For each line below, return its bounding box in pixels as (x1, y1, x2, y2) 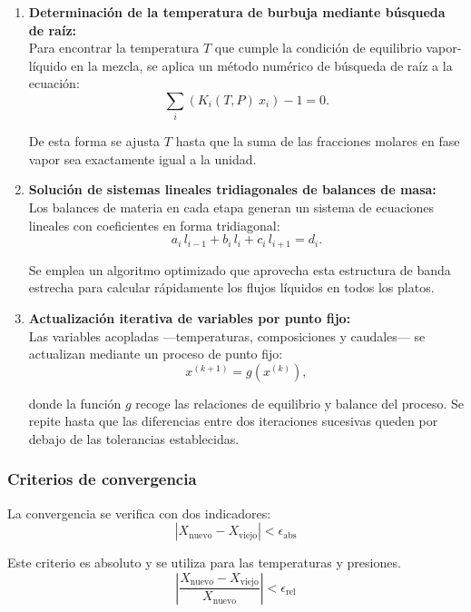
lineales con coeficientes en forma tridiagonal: (28, 215, 280, 234)
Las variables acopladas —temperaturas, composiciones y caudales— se (28, 326, 426, 345)
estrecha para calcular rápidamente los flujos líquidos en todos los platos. (28, 278, 435, 297)
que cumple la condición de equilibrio (214, 38, 422, 57)
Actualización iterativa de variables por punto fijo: (28, 308, 351, 327)
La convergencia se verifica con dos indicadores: (7, 503, 271, 522)
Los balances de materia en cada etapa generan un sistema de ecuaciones (28, 198, 435, 217)
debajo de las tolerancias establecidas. (28, 429, 240, 448)
